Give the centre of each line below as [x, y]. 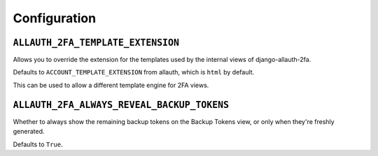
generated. [29, 132]
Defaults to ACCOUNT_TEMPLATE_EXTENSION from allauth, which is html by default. [134, 72]
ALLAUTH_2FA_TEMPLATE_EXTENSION [96, 42]
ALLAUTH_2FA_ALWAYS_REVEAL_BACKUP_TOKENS [121, 105]
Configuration [55, 18]
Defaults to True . [38, 144]
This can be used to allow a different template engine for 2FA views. [111, 85]
